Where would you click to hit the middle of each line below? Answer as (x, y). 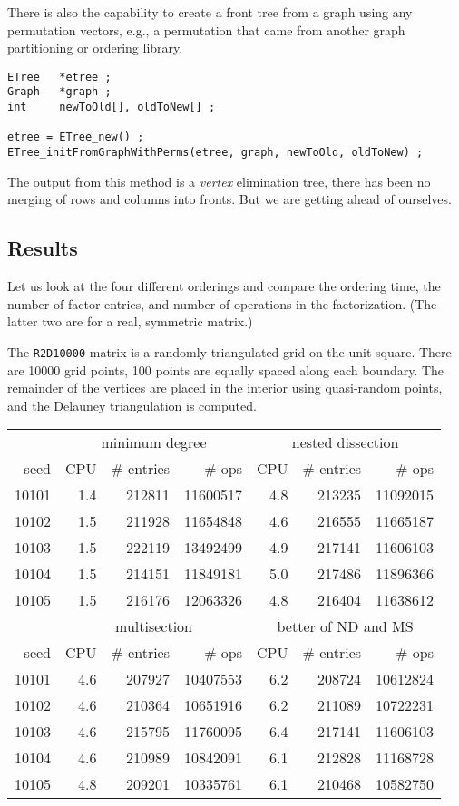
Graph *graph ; (59, 92)
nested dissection (345, 442)
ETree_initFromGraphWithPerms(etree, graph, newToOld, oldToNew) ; (215, 153)
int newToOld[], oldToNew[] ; (112, 107)
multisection (154, 626)
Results (43, 248)
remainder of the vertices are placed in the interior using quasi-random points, (225, 388)
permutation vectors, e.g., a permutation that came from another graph (206, 29)
